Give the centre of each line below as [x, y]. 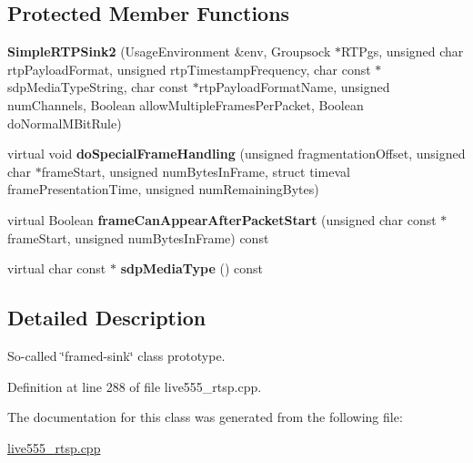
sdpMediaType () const [191, 268]
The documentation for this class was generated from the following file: [205, 417]
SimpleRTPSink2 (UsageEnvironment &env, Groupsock [169, 51]
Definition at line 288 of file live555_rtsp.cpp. [135, 386]
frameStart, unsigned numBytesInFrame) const [138, 237]
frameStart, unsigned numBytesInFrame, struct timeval [196, 171]
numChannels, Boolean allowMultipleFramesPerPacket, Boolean [186, 104]
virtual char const [57, 268]
